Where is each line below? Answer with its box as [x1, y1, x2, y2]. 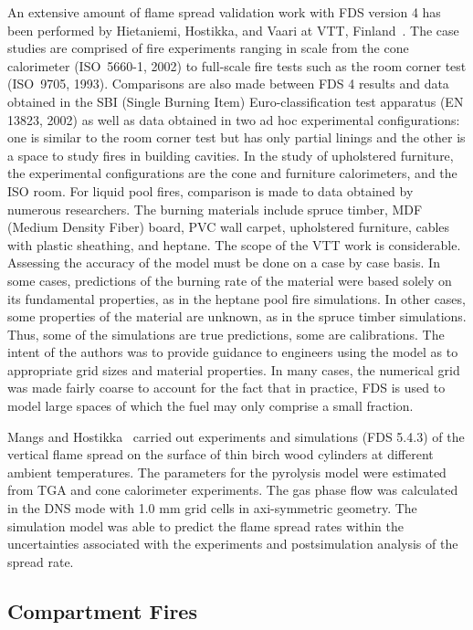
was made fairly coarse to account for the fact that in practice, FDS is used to [7, 378, 446, 397]
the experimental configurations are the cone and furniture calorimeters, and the [7, 163, 457, 183]
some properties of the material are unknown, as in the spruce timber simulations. [7, 307, 467, 326]
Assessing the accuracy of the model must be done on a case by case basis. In [7, 253, 440, 272]
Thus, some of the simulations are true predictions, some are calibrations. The [7, 324, 445, 343]
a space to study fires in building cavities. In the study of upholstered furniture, [7, 145, 454, 164]
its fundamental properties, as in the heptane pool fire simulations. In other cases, [7, 289, 466, 308]
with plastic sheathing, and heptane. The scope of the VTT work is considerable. [7, 235, 461, 254]
